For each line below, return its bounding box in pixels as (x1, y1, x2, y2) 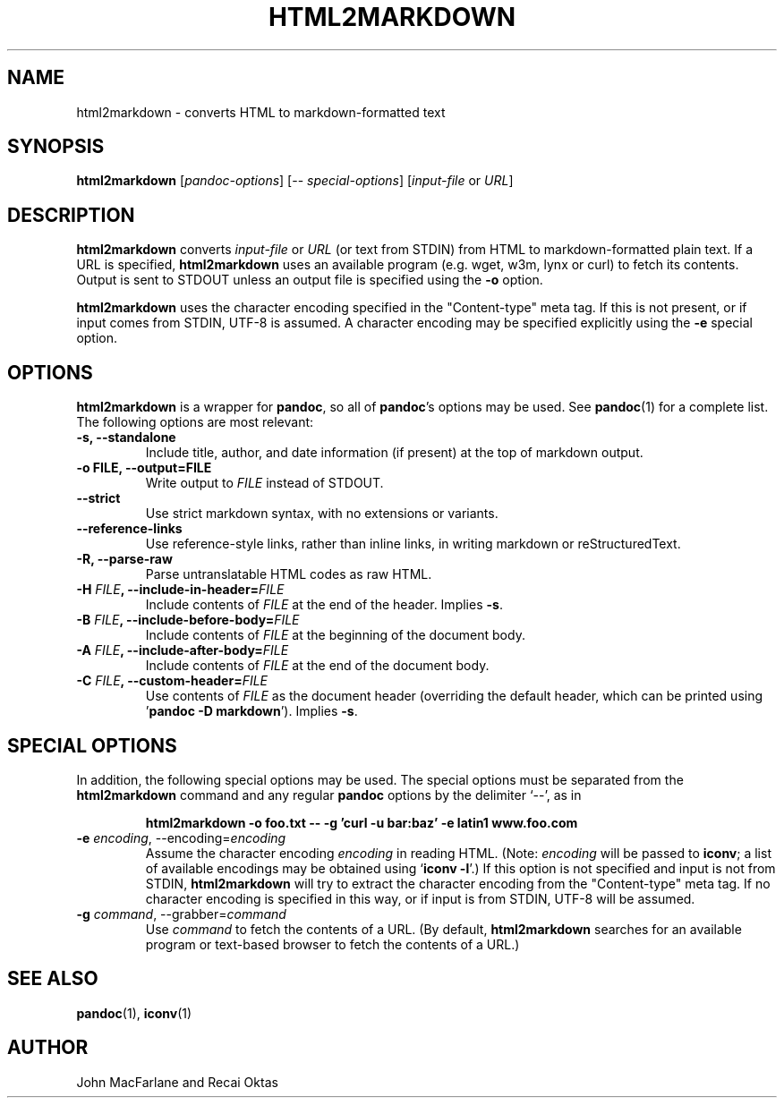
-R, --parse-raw (76, 551, 173, 567)
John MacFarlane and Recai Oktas (76, 1074, 278, 1090)
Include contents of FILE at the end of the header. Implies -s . (145, 597, 503, 613)
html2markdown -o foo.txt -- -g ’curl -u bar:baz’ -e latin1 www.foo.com (145, 814, 578, 830)
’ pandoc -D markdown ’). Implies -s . (145, 703, 358, 719)
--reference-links (76, 521, 183, 537)
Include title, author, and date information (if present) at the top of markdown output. (145, 445, 643, 461)
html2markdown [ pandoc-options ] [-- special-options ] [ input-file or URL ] (76, 173, 514, 189)
